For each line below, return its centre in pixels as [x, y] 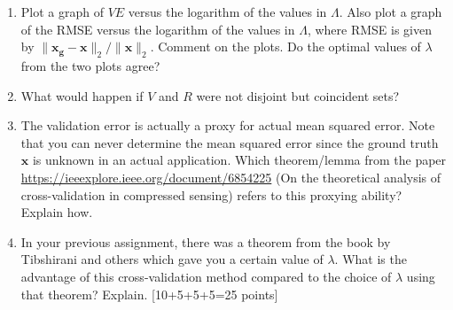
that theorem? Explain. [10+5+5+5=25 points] [149, 294]
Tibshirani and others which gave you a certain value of [172, 259]
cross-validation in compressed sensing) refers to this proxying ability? [211, 194]
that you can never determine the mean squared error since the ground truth [230, 142]
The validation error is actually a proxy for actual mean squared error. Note [228, 125]
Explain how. [57, 212]
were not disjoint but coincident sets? [298, 95]
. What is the [371, 259]
